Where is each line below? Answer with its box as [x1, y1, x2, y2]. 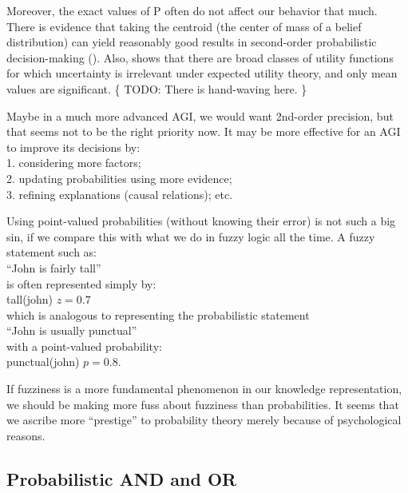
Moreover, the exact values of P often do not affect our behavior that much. [6, 2, 378, 18]
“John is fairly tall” [6, 259, 101, 276]
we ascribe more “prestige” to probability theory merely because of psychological [6, 411, 402, 428]
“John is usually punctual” [6, 322, 137, 339]
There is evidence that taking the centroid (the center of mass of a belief [6, 18, 362, 34]
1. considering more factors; [6, 154, 141, 171]
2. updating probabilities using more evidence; [6, 169, 232, 186]
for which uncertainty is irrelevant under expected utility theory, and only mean [6, 65, 398, 82]
